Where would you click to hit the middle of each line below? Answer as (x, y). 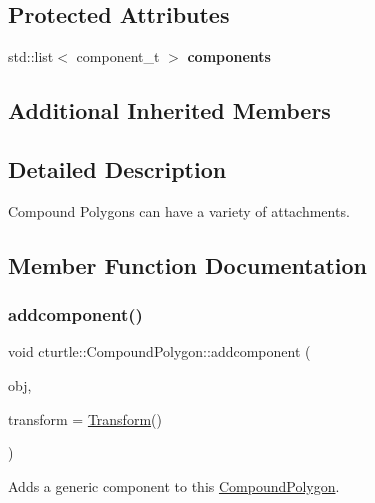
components (229, 56)
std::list (31, 56)
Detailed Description (117, 168)
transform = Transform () (85, 418)
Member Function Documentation (188, 264)
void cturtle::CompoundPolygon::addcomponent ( (159, 351)
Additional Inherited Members (169, 110)
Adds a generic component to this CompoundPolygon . (174, 485)
